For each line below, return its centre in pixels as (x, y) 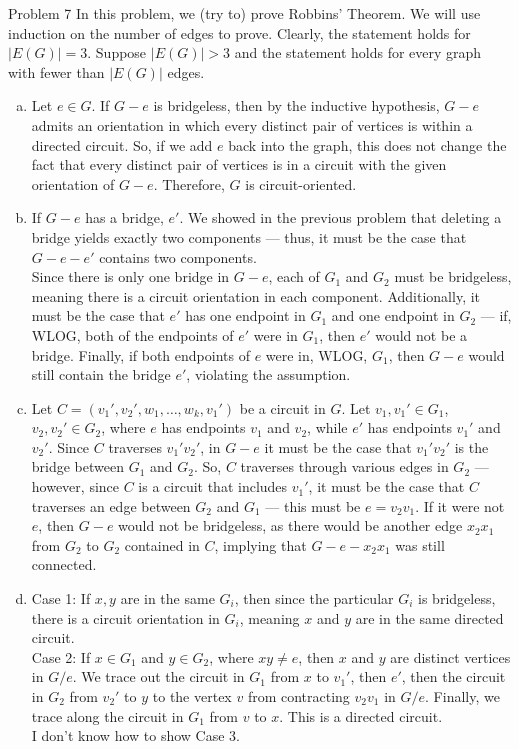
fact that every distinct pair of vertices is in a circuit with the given (239, 164)
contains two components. (178, 256)
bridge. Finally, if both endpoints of (140, 354)
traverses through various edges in (344, 466)
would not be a (421, 334)
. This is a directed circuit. (361, 715)
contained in (162, 544)
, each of (294, 276)
